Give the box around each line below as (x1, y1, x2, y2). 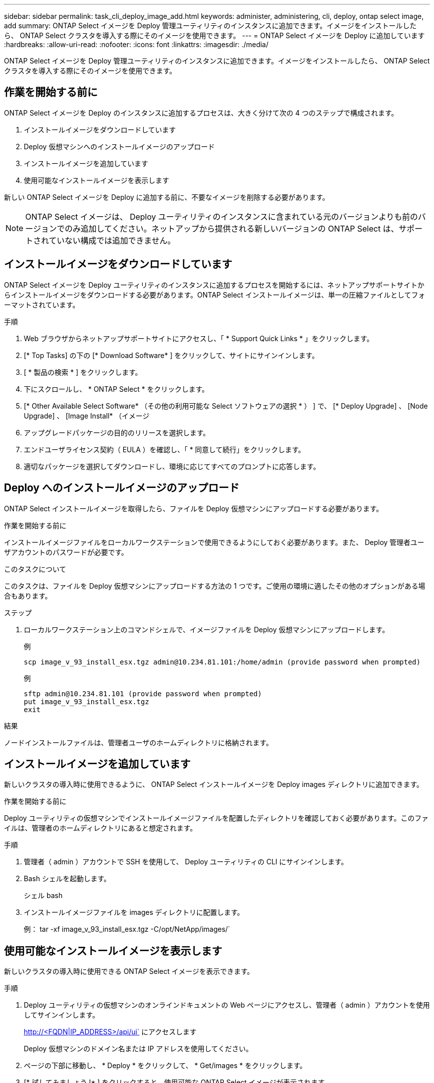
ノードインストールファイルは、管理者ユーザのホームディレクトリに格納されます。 (4, 738, 273, 747)
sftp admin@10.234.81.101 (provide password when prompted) (24, 689, 262, 698)
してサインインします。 (24, 1011, 100, 1020)
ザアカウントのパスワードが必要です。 (4, 547, 128, 556)
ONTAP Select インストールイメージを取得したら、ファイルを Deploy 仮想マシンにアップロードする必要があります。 (4, 504, 383, 513)
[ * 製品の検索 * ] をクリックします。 (24, 367, 142, 376)
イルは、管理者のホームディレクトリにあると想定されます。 (4, 824, 197, 833)
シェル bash (24, 891, 63, 900)
